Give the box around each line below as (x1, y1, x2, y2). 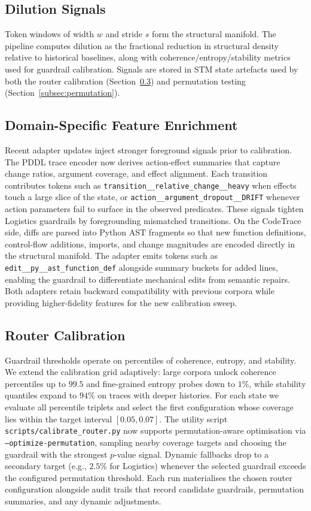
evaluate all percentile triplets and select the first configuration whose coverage (5, 401, 294, 413)
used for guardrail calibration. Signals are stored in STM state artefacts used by (5, 62, 298, 75)
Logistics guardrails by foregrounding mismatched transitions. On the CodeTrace (5, 214, 301, 226)
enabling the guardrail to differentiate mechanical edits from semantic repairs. (5, 273, 290, 285)
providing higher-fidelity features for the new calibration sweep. (5, 296, 237, 309)
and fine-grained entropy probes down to (86, 377, 235, 389)
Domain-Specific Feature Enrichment (5, 116, 238, 134)
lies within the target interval (5, 412, 112, 425)
